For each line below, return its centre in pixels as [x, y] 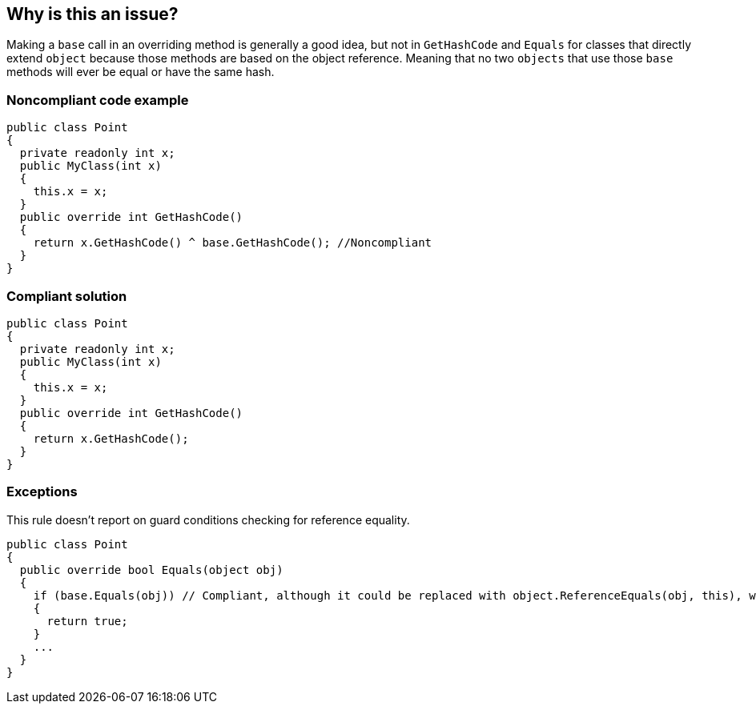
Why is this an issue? [92, 14]
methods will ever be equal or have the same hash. [141, 72]
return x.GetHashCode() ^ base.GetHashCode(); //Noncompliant [233, 243]
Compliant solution [67, 296]
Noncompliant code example [98, 100]
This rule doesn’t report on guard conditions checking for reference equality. [208, 519]
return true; [87, 621]
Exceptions [42, 492]
